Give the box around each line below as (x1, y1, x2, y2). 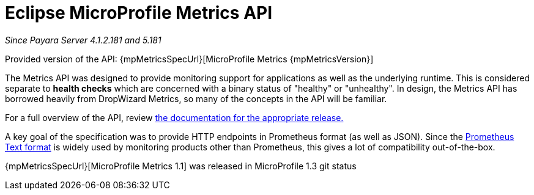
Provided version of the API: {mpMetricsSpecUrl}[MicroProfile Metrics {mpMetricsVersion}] (5, 53, 374, 64)
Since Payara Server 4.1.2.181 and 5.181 (5, 34, 161, 45)
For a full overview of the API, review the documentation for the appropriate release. (5, 112, 344, 123)
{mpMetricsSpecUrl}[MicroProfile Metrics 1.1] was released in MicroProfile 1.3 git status (5, 160, 357, 171)
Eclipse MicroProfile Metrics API (5, 2, 273, 23)
